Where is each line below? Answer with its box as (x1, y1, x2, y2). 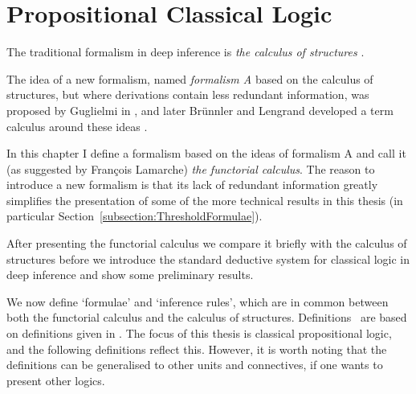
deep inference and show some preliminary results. (6, 266, 254, 283)
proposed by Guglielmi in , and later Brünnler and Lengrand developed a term (6, 101, 394, 118)
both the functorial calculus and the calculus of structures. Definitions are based (6, 309, 407, 326)
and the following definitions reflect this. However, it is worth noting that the (6, 340, 387, 357)
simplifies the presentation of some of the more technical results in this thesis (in (6, 191, 403, 208)
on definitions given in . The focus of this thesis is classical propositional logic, (6, 325, 392, 342)
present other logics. (6, 371, 105, 388)
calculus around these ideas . (6, 117, 148, 134)
